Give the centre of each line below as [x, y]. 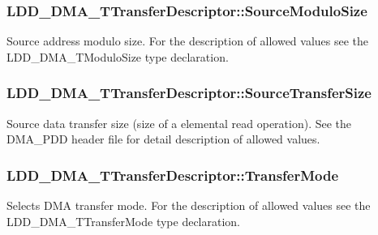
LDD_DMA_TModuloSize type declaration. [118, 56]
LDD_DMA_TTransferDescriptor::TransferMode [173, 175]
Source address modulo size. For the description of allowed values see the [188, 41]
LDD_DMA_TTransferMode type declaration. [124, 221]
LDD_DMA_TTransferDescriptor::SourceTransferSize [189, 93]
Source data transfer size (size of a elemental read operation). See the [179, 123]
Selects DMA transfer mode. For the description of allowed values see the [189, 205]
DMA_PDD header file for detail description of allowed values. [163, 139]
